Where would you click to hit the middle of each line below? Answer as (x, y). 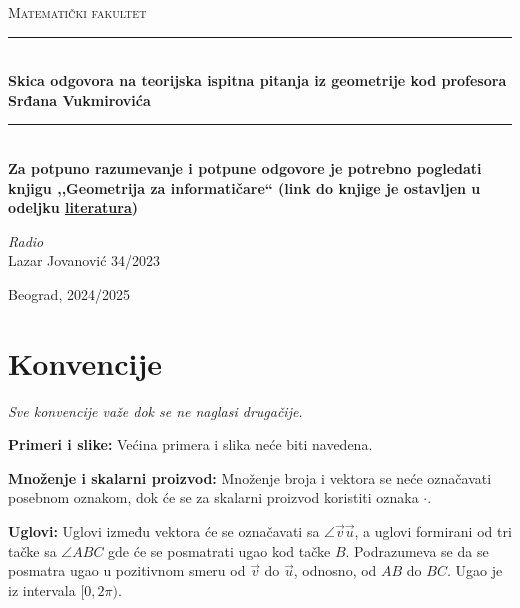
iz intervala (42, 589)
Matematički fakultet (77, 12)
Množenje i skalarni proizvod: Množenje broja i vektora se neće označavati (250, 477)
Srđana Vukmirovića (79, 99)
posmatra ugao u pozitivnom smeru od (127, 570)
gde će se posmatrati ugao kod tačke (219, 550)
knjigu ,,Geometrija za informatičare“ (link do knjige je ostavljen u (244, 187)
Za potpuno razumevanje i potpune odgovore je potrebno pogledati (245, 167)
